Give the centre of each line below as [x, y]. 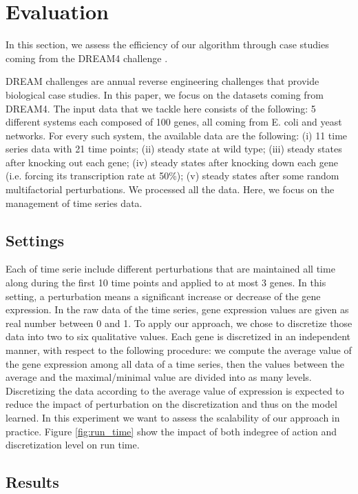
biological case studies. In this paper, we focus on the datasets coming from [165, 94]
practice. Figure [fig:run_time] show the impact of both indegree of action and [171, 431]
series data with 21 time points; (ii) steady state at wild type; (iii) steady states [174, 149]
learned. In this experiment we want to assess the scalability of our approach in [173, 417]
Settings [35, 240]
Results [32, 482]
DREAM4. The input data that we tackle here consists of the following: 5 [161, 108]
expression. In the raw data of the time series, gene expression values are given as [177, 309]
